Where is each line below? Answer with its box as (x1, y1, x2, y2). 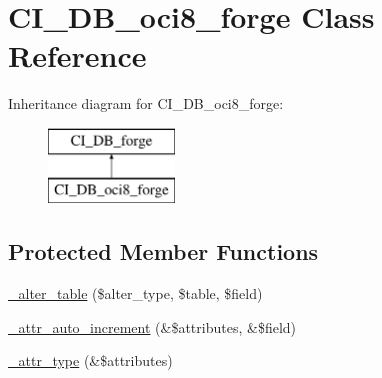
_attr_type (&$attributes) (8, 350, 173, 371)
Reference (8, 35, 147, 76)
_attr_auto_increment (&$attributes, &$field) (8, 316, 297, 337)
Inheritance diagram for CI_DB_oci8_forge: (8, 93, 284, 114)
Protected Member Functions (8, 236, 319, 267)
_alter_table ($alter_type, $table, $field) (8, 283, 263, 304)
